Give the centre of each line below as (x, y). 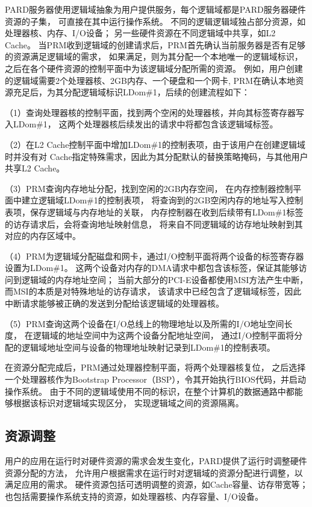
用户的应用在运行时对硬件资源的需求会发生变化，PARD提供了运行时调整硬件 (156, 461)
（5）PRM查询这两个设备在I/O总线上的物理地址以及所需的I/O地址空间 (145, 323)
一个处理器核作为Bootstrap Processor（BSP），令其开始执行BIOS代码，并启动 (155, 379)
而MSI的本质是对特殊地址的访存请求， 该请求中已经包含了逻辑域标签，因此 (153, 291)
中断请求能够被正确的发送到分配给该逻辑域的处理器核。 (114, 303)
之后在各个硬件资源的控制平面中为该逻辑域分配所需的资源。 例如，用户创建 (154, 68)
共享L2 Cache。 (35, 168)
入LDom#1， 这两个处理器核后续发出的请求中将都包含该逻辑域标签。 (142, 124)
